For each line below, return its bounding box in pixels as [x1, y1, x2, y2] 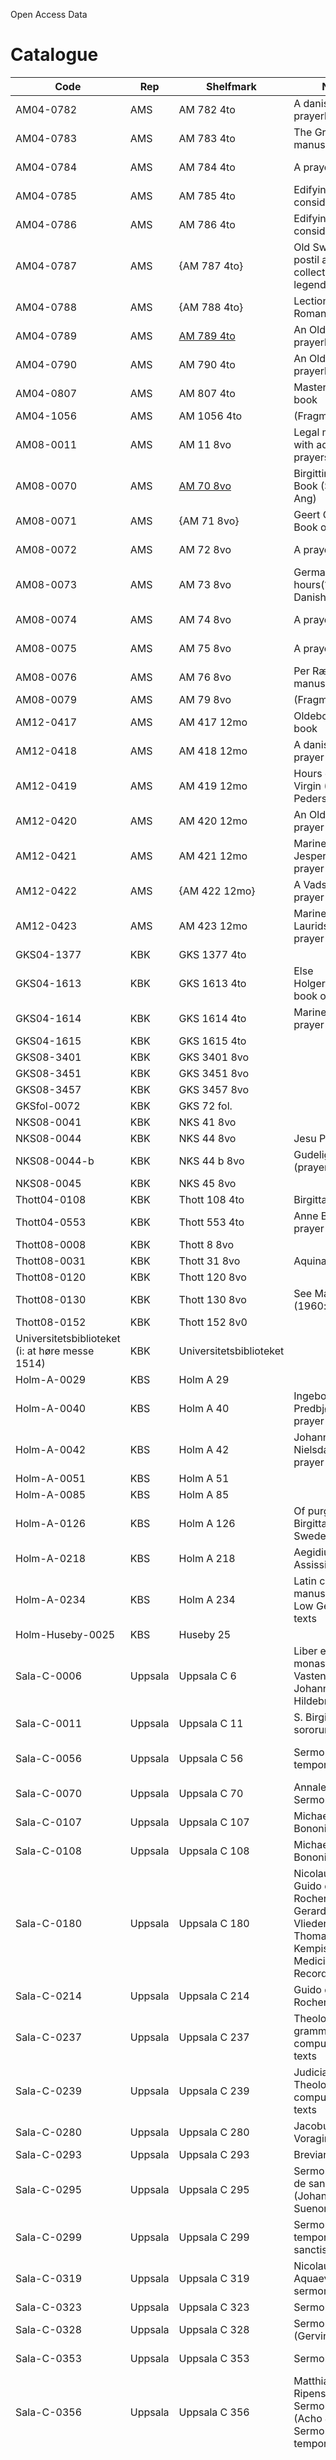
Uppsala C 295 [178, 2182, 250, 2196]
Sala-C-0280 [15, 2125, 83, 2139]
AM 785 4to [178, 189, 236, 203]
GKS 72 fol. [178, 1099, 233, 1113]
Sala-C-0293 [15, 2147, 83, 2161]
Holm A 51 [178, 1471, 230, 1485]
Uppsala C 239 [178, 2084, 250, 2098]
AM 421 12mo [178, 849, 248, 863]
